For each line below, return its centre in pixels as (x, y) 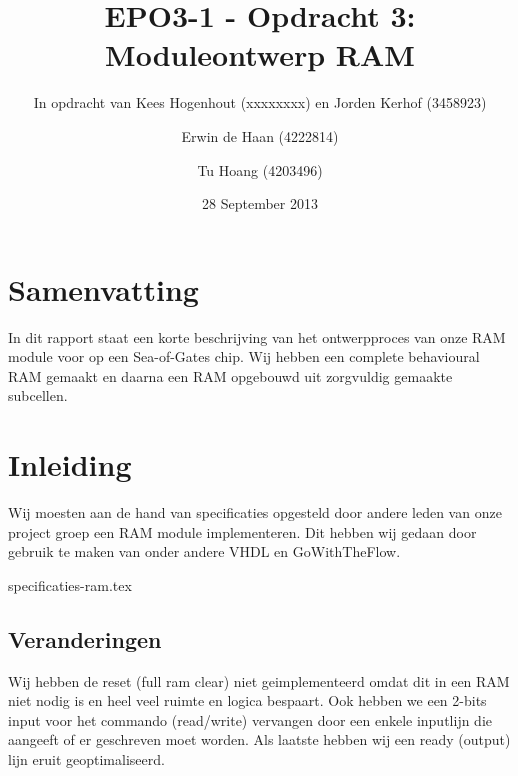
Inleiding (70, 464)
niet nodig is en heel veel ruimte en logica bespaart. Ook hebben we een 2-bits (247, 700)
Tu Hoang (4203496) (260, 169)
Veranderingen (85, 638)
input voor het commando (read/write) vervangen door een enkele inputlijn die (250, 719)
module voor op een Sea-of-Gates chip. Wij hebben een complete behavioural (244, 356)
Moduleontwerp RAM (260, 54)
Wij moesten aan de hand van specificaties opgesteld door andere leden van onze (255, 512)
